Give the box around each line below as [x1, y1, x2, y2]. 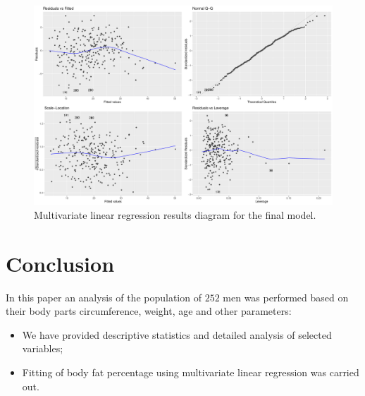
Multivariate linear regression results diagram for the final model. [34, 207, 316, 222]
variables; [22, 341, 63, 356]
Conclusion [6, 248, 115, 277]
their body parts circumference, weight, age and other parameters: [6, 304, 292, 318]
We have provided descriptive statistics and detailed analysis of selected [22, 327, 332, 342]
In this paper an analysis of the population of [6, 289, 202, 304]
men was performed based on [223, 289, 349, 304]
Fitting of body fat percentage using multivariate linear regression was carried [22, 365, 359, 380]
